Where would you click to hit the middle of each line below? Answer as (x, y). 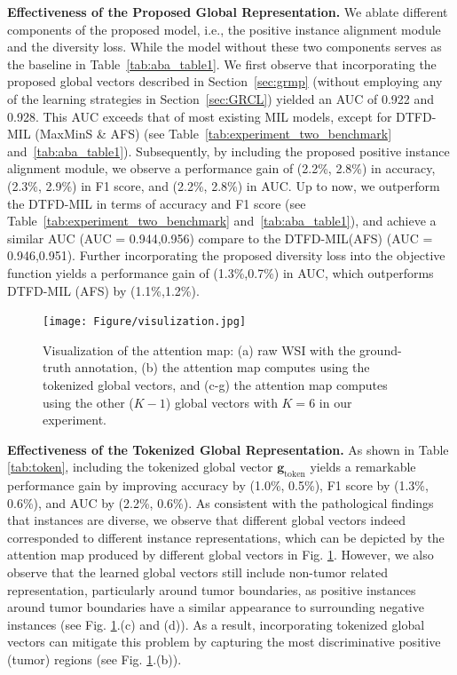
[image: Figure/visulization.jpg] (145, 322)
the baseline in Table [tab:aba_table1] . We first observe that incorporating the (222, 64)
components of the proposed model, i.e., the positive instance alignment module (224, 29)
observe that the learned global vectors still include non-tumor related (197, 572)
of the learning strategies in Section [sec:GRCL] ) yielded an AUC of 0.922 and (221, 98)
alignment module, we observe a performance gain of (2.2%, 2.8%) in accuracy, (221, 168)
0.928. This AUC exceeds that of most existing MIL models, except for (200, 116)
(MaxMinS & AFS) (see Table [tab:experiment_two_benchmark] (213, 134)
